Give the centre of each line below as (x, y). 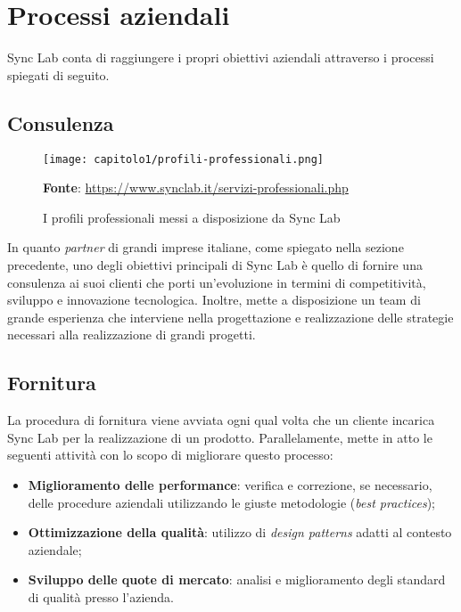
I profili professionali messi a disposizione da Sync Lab (192, 217)
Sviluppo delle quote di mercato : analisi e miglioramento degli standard (237, 579)
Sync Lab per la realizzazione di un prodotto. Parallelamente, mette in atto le (220, 437)
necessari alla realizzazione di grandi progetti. (132, 335)
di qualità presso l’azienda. (101, 596)
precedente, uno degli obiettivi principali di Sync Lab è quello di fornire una (215, 264)
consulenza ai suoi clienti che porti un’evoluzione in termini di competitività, (217, 282)
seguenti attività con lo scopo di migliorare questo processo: (170, 455)
